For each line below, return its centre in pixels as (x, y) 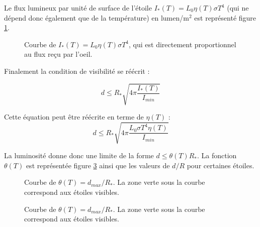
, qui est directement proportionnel (183, 44)
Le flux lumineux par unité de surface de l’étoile (78, 8)
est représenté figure (225, 17)
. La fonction (217, 155)
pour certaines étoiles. (221, 165)
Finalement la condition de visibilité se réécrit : (77, 71)
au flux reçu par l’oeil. (58, 54)
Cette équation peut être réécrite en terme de (74, 117)
